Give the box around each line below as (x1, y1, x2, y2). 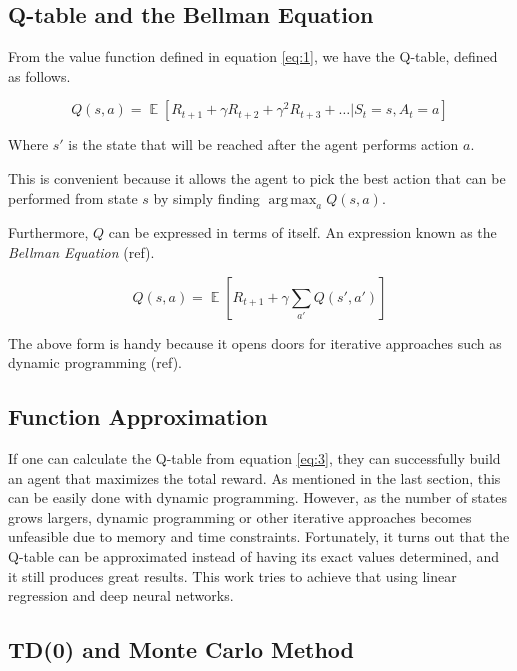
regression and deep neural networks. (8, 585, 234, 606)
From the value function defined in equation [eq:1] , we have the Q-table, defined (8, 46, 498, 67)
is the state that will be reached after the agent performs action (68, 134, 459, 155)
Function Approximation (8, 401, 268, 432)
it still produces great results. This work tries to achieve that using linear (8, 565, 457, 586)
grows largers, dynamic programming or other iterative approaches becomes (8, 506, 472, 527)
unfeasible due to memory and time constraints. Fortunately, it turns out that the (8, 526, 510, 547)
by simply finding (153, 187, 260, 208)
